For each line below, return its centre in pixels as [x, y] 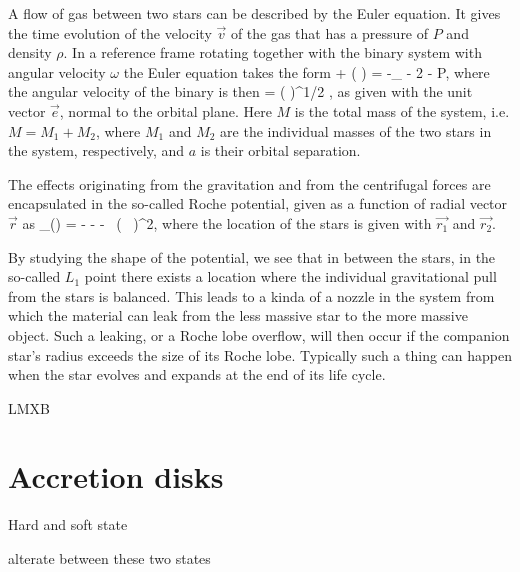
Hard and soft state [68, 524]
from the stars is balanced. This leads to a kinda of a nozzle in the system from [251, 295]
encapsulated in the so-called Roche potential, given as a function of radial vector [258, 203]
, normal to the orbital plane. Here [165, 110]
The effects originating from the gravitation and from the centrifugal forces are [249, 183]
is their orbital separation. [280, 150]
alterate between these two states [109, 558]
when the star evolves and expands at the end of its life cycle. [197, 374]
